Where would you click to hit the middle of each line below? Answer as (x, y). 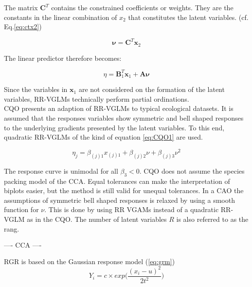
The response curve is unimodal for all (61, 170)
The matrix (21, 7)
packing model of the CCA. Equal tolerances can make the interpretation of (117, 181)
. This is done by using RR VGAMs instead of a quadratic (132, 209)
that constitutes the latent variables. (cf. (188, 17)
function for (21, 209)
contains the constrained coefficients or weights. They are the (142, 7)
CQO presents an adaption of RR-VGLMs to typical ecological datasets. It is (119, 108)
